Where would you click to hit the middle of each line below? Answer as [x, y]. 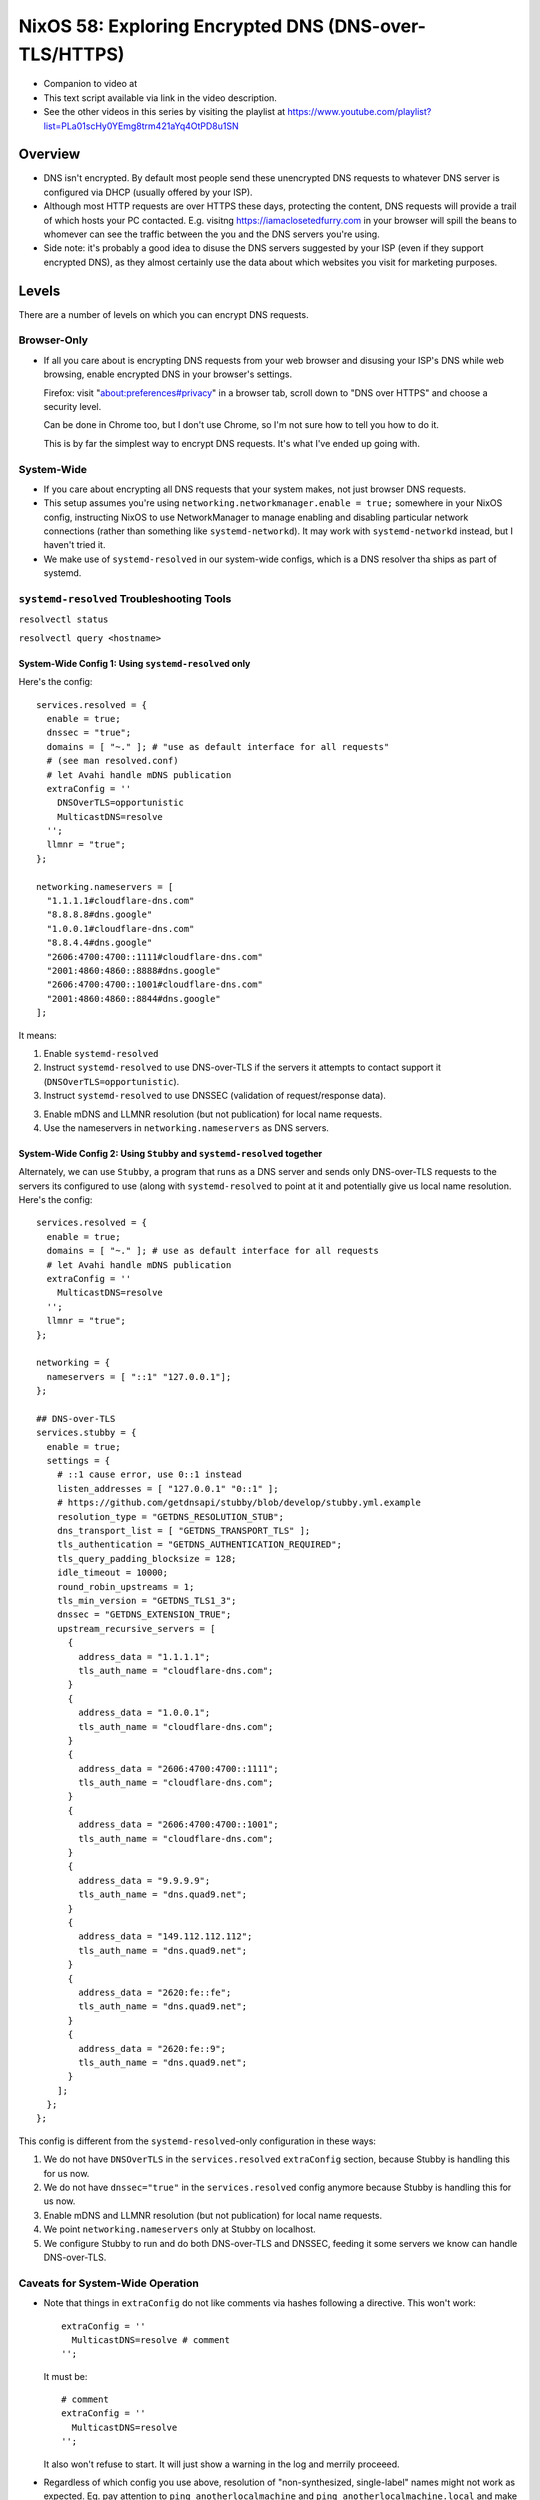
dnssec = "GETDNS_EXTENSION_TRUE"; [144, 1614]
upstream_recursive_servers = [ [136, 1628]
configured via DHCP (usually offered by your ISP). [148, 192]
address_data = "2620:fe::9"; [152, 2048]
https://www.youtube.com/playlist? [359, 112]
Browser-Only [53, 340]
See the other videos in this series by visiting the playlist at [164, 112]
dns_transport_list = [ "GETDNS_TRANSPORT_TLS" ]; [183, 1531]
